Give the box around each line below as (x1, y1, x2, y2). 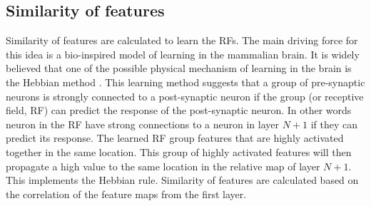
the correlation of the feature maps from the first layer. (6, 186, 247, 201)
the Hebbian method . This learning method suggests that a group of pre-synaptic (6, 74, 365, 89)
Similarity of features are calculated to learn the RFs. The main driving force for (6, 33, 358, 48)
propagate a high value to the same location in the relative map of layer (6, 158, 320, 173)
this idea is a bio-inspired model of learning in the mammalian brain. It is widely (6, 46, 360, 61)
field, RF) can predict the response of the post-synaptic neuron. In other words (6, 103, 352, 118)
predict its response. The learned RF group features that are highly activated (6, 130, 344, 145)
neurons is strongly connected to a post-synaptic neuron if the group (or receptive (6, 88, 364, 103)
